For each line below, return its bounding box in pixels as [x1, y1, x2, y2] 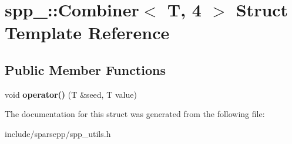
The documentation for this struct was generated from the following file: [5, 108, 265, 120]
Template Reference [5, 20, 170, 44]
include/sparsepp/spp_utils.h [5, 127, 111, 139]
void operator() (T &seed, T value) [5, 88, 137, 100]
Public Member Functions [5, 60, 166, 78]
